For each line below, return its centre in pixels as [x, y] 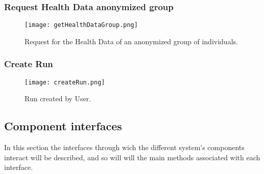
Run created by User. [58, 98]
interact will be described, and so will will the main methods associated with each [132, 157]
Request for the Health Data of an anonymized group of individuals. [131, 41]
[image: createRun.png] [65, 82]
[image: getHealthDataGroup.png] [81, 25]
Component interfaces [63, 126]
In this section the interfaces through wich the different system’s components [124, 147]
